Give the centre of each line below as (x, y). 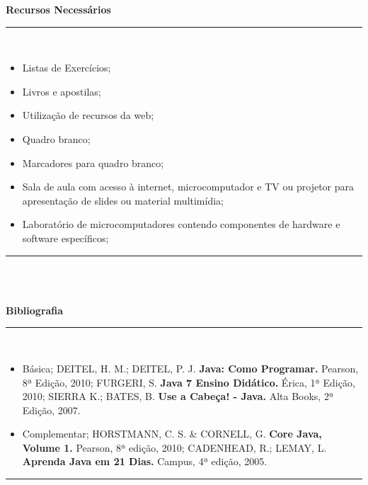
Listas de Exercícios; (67, 68)
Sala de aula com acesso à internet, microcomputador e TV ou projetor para (188, 187)
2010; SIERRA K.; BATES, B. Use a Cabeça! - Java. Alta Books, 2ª (178, 396)
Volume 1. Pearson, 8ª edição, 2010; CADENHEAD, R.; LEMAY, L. (174, 447)
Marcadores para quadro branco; (93, 162)
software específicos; (65, 238)
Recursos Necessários (58, 9)
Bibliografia (35, 310)
